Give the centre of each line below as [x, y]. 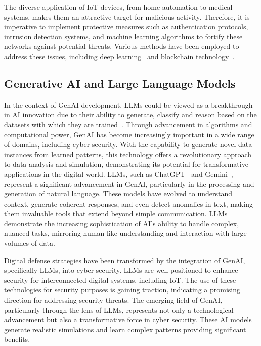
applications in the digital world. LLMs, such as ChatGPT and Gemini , [119, 174]
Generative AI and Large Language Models [120, 83]
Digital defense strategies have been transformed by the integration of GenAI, [125, 260]
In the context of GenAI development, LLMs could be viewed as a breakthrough [128, 104]
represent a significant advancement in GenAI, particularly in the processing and [129, 184]
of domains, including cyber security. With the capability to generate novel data [128, 144]
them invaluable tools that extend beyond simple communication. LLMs [116, 213]
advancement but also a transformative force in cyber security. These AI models [128, 319]
